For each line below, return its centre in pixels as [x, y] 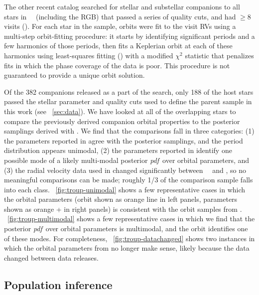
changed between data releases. [51, 257]
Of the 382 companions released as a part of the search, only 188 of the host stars [129, 91]
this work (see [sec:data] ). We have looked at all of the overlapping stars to [120, 111]
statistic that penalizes [219, 55]
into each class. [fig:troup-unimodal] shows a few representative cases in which [125, 189]
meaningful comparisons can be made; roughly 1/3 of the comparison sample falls [129, 180]
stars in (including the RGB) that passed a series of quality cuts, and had [120, 16]
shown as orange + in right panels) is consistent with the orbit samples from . [123, 209]
